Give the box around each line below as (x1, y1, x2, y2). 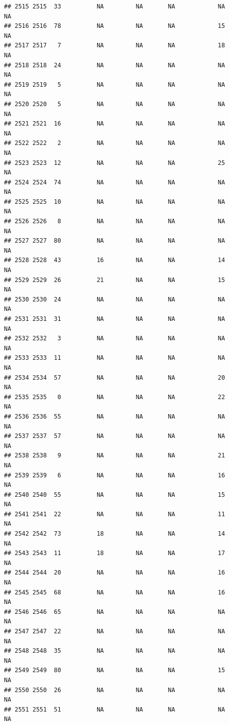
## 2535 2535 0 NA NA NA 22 (4, 393, 225, 401)
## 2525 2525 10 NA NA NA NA (4, 198, 225, 205)
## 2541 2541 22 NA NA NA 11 (4, 510, 225, 518)
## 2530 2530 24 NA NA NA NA (4, 295, 225, 303)
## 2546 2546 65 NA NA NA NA (4, 608, 225, 615)
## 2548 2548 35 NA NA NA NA (4, 647, 225, 655)
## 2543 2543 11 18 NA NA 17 (4, 550, 225, 557)
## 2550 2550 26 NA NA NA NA (4, 686, 225, 694)
